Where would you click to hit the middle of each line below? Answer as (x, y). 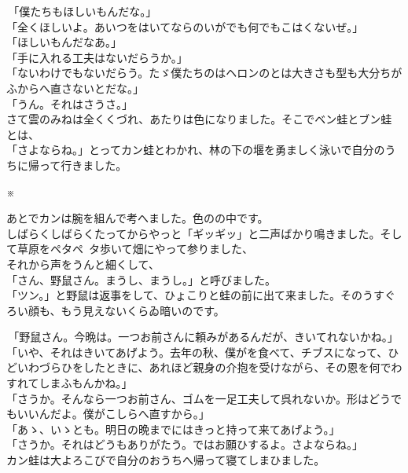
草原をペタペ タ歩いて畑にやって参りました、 (135, 249)
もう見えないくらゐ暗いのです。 (143, 310)
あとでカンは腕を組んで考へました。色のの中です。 (138, 218)
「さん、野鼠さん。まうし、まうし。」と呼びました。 (141, 279)
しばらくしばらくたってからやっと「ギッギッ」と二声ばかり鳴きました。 (193, 233)
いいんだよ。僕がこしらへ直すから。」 (113, 414)
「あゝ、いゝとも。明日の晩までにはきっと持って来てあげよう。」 (173, 429)
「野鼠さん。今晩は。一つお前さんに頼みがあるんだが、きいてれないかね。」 (203, 337)
